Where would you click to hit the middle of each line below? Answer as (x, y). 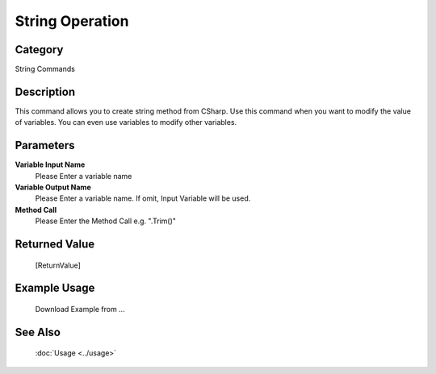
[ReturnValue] (58, 265)
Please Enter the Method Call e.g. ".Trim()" (106, 221)
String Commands (45, 69)
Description (45, 91)
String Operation (72, 21)
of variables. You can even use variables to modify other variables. (126, 123)
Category (39, 50)
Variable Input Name (50, 164)
